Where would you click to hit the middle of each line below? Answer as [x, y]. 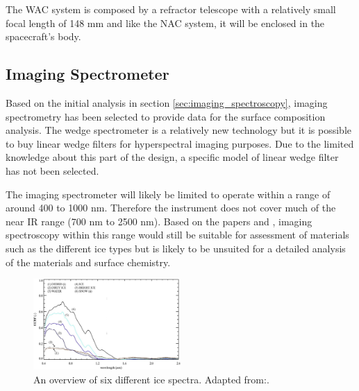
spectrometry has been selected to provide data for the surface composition [166, 116]
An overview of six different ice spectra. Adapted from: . [151, 379]
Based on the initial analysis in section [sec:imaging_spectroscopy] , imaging [167, 102]
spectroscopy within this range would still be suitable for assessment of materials [177, 235]
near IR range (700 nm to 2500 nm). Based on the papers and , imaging [159, 221]
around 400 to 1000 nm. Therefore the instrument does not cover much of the [171, 208]
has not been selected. [52, 170]
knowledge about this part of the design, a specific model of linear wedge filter [172, 157]
